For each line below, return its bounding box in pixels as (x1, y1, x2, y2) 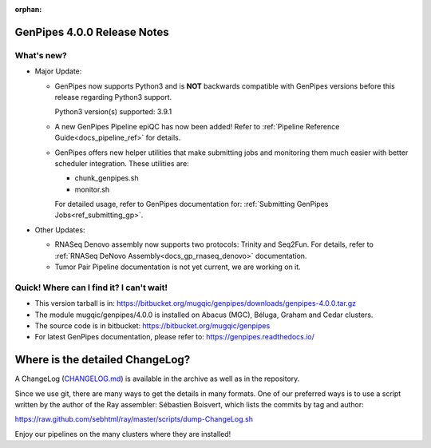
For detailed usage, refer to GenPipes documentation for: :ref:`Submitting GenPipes (54, 200, 329, 209)
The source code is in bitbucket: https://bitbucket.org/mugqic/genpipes (34, 320, 271, 331)
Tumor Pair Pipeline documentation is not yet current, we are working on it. (54, 262, 301, 272)
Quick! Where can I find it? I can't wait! (14, 282, 168, 293)
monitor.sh (74, 184, 110, 194)
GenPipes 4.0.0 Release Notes (14, 25, 169, 39)
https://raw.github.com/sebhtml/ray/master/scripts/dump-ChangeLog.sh (14, 414, 253, 424)
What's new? (14, 50, 67, 61)
